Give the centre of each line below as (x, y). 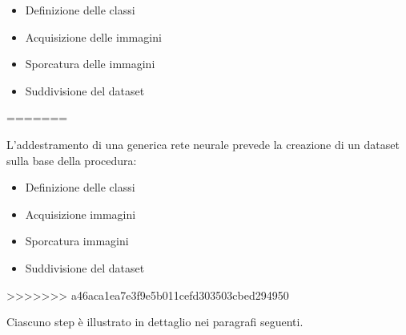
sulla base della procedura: (72, 160)
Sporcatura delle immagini (90, 64)
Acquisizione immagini (80, 214)
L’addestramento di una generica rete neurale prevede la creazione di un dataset (203, 144)
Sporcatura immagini (77, 241)
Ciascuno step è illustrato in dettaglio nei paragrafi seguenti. (155, 322)
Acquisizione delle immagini (93, 36)
